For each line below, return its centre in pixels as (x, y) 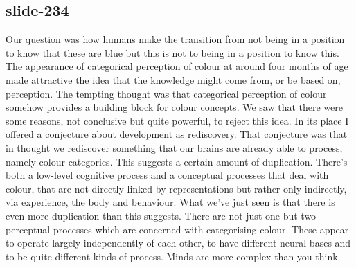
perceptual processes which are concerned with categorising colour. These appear (177, 229)
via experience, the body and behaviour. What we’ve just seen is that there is (170, 202)
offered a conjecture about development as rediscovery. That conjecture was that (177, 134)
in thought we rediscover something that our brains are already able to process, (174, 147)
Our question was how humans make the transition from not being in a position (175, 39)
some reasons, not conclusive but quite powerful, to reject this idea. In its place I (177, 120)
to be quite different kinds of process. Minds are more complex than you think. (173, 256)
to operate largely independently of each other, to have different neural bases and (178, 243)
